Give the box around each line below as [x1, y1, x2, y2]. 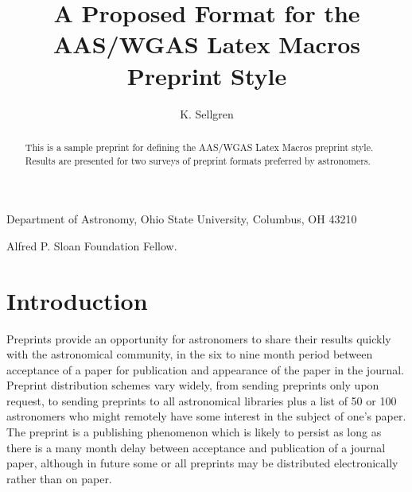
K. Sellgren [180, 105, 234, 122]
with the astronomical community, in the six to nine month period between [6, 346, 373, 362]
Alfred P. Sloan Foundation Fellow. [6, 237, 177, 254]
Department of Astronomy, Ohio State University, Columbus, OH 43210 [6, 211, 357, 227]
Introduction [6, 284, 148, 316]
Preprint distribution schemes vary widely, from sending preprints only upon [6, 377, 379, 393]
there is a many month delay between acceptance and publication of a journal [6, 439, 386, 455]
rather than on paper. [6, 470, 112, 486]
